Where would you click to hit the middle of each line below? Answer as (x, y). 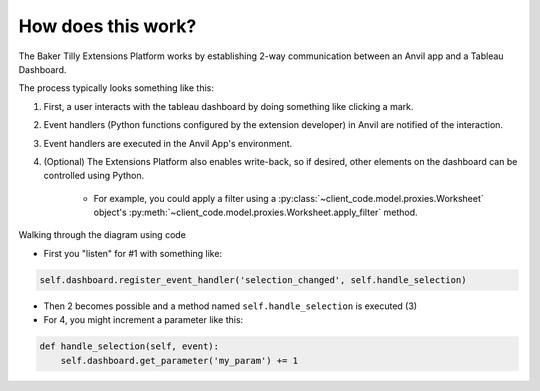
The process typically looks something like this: (116, 88)
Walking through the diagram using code (102, 235)
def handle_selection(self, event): (129, 346)
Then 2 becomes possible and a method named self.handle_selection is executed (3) (230, 306)
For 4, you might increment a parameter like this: (143, 320)
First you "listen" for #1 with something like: (133, 253)
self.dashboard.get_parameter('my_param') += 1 (179, 360)
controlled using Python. (94, 176)
